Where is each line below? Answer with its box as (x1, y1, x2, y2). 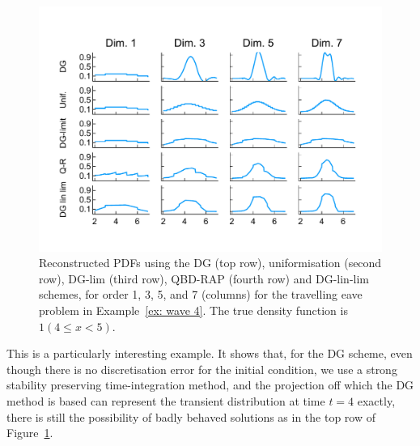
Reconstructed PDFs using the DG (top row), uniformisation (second (39, 254, 382, 271)
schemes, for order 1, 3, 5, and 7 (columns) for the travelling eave (39, 286, 363, 303)
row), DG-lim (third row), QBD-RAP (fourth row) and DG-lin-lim (39, 270, 369, 287)
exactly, (357, 393, 396, 410)
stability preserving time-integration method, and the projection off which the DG (6, 376, 414, 393)
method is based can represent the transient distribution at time (6, 393, 325, 410)
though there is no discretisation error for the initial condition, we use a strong (6, 360, 397, 377)
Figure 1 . (6, 424, 53, 441)
